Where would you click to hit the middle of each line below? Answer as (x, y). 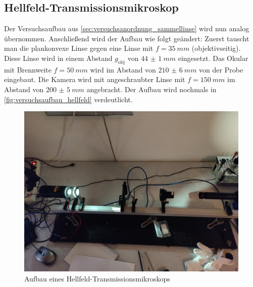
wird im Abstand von (123, 69)
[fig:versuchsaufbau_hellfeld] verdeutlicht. (68, 99)
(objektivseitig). (216, 48)
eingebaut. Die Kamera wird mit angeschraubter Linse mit (95, 79)
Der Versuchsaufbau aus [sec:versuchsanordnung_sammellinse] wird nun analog (127, 28)
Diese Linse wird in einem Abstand (58, 58)
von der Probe (221, 69)
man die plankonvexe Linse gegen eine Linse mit (79, 48)
